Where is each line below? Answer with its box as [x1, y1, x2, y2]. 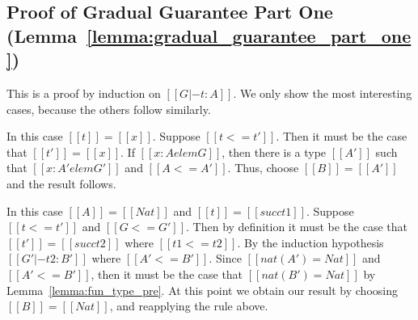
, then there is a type [222, 143, 327, 160]
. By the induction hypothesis [237, 234, 384, 251]
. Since [209, 250, 242, 267]
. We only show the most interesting [233, 84, 412, 101]
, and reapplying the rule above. [109, 297, 268, 314]
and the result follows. [6, 175, 116, 192]
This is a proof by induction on [6, 84, 161, 101]
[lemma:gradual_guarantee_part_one [87, 23, 412, 48]
